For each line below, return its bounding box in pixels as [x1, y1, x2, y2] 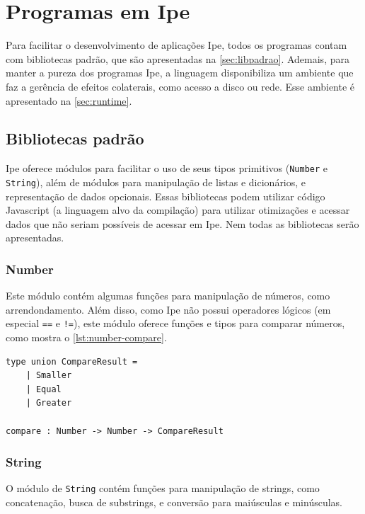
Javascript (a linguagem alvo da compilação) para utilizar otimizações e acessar [6, 202, 350, 217]
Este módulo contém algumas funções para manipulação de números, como [6, 288, 330, 303]
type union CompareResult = [6, 356, 138, 367]
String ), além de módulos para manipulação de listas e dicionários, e [6, 174, 306, 189]
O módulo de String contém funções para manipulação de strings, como [6, 481, 320, 496]
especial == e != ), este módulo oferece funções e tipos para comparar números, [6, 316, 345, 331]
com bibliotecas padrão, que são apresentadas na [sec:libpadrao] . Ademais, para [6, 51, 349, 66]
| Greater [25, 398, 72, 409]
